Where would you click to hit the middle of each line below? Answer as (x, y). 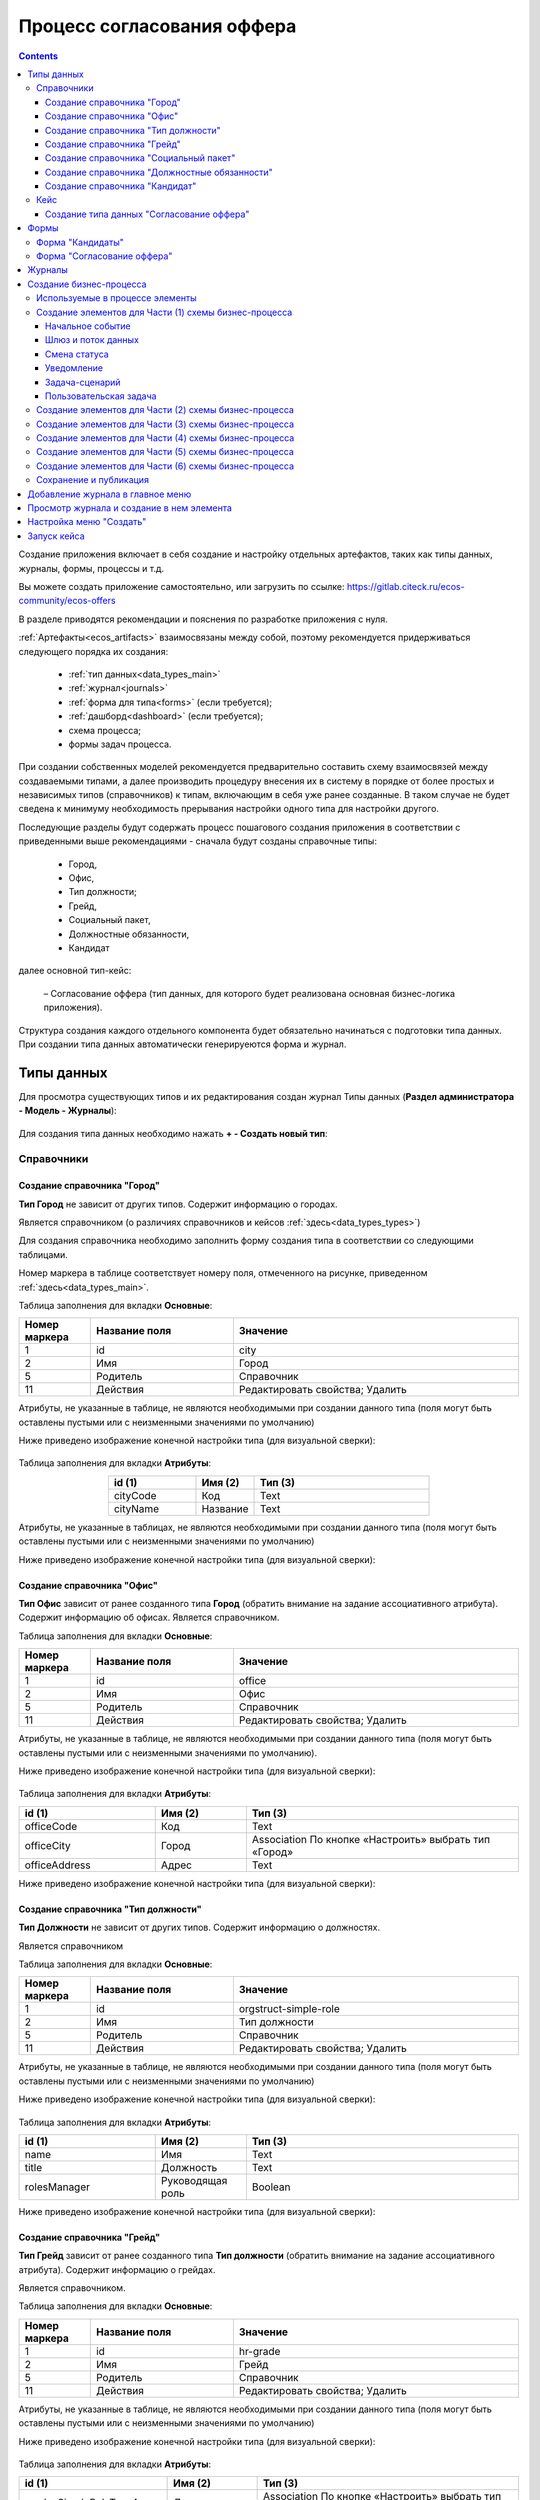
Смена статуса (77, 354)
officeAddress (57, 1865)
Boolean (271, 2187)
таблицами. (43, 1254)
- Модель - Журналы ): (67, 1111)
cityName (136, 1508)
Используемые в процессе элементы (116, 298)
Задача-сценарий (83, 382)
